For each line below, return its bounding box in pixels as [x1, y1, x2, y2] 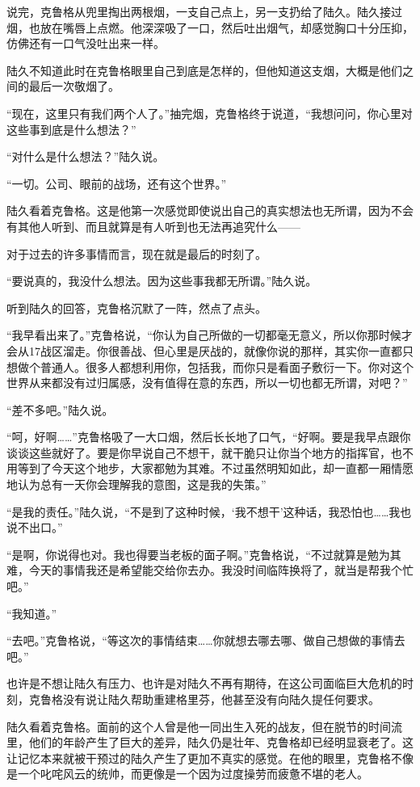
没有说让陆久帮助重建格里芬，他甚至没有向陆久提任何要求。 [62, 691, 380, 707]
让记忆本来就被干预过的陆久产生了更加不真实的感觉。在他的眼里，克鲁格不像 [6, 749, 414, 766]
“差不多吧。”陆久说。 [6, 401, 114, 418]
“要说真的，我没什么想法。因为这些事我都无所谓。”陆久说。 [6, 272, 317, 289]
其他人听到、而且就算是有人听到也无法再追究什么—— [17, 217, 300, 234]
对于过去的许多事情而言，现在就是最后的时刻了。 [6, 245, 267, 262]
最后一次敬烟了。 [28, 78, 120, 95]
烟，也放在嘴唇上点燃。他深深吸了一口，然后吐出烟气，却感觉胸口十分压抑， [6, 19, 414, 36]
